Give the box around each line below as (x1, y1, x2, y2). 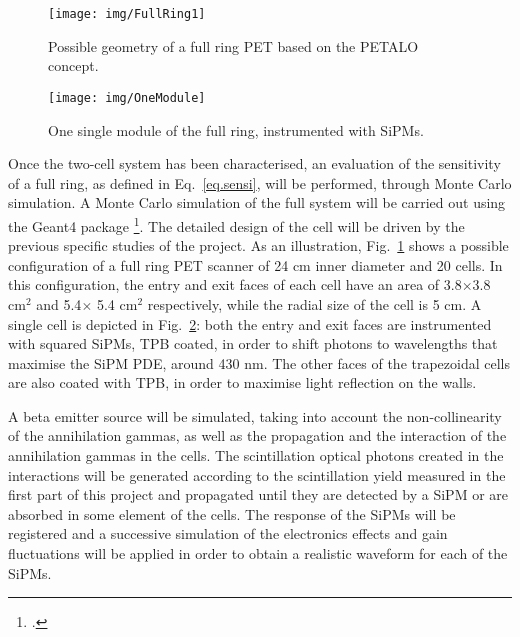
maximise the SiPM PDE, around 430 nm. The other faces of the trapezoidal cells (8, 352, 511, 373)
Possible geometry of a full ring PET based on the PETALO (48, 35, 419, 56)
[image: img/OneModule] (48, 90, 206, 105)
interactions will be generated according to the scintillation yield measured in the (8, 464, 506, 485)
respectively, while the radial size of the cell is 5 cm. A (147, 293, 482, 314)
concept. (48, 55, 99, 76)
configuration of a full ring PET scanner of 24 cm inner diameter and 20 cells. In (8, 254, 503, 275)
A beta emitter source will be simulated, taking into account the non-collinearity (8, 405, 502, 426)
